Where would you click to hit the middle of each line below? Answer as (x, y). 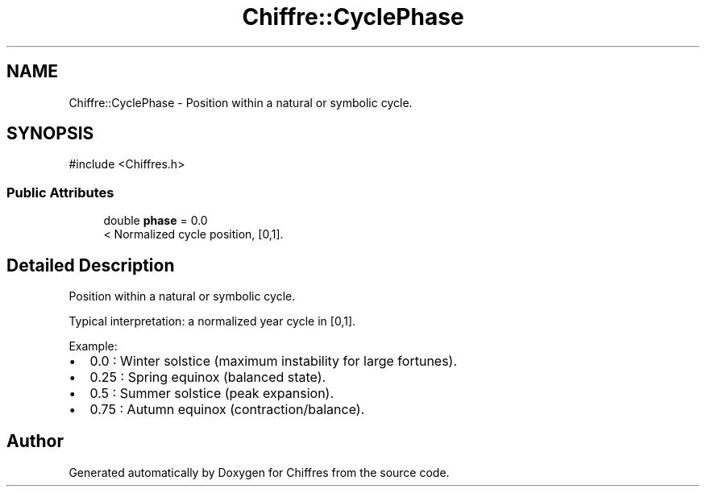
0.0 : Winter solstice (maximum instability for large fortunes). (274, 361)
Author (35, 441)
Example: (93, 346)
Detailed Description (91, 265)
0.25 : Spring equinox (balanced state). (208, 377)
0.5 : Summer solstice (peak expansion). (212, 394)
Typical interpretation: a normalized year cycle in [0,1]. (212, 321)
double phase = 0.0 (156, 221)
